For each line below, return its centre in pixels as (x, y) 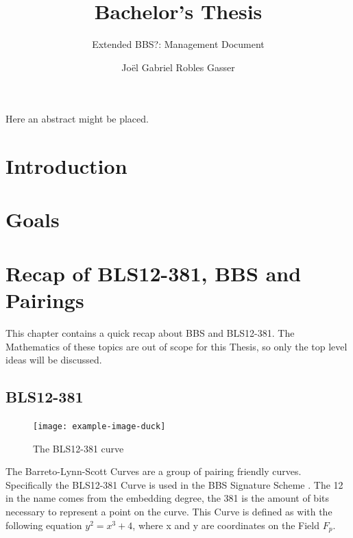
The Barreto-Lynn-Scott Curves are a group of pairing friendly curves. (154, 471)
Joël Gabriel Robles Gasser (178, 67)
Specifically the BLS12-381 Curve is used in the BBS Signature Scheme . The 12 (174, 484)
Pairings (45, 300)
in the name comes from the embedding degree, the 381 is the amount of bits (167, 498)
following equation (44, 525)
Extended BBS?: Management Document (178, 44)
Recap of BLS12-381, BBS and (154, 273)
